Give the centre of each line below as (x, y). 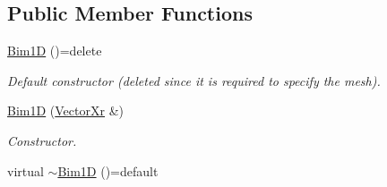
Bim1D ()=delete (55, 51)
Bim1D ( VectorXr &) (65, 110)
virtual (26, 170)
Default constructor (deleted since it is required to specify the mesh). (194, 80)
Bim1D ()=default (108, 170)
